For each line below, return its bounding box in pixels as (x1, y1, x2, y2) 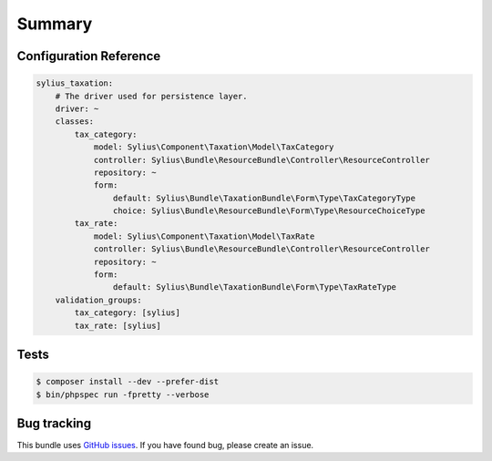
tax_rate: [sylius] (74, 320, 161, 331)
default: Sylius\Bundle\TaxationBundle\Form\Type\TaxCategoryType (112, 192, 416, 203)
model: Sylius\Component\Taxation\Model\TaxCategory (93, 142, 334, 152)
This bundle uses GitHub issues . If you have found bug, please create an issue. (16, 440, 314, 451)
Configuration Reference (16, 48, 161, 64)
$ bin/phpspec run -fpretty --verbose (36, 389, 210, 400)
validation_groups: (55, 294, 143, 305)
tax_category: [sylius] (74, 308, 181, 318)
